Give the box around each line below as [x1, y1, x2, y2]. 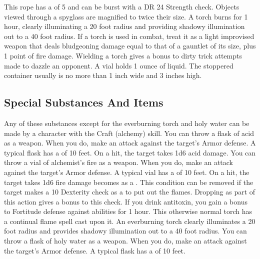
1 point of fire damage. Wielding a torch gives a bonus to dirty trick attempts [4, 50, 242, 60]
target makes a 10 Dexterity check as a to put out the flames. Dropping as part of [4, 186, 255, 197]
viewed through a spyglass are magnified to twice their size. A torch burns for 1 [4, 11, 248, 21]
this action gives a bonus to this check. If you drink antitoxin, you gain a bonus [4, 196, 247, 206]
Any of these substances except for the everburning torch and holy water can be [4, 117, 249, 128]
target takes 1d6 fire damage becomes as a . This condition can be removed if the [4, 176, 253, 187]
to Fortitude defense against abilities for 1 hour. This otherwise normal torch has [4, 206, 252, 216]
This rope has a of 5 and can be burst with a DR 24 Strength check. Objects [4, 1, 239, 11]
